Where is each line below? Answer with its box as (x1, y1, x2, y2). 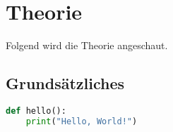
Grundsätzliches (6, 72, 125, 94)
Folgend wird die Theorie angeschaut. (6, 38, 168, 53)
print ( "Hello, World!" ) (25, 116, 138, 126)
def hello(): (6, 105, 66, 116)
